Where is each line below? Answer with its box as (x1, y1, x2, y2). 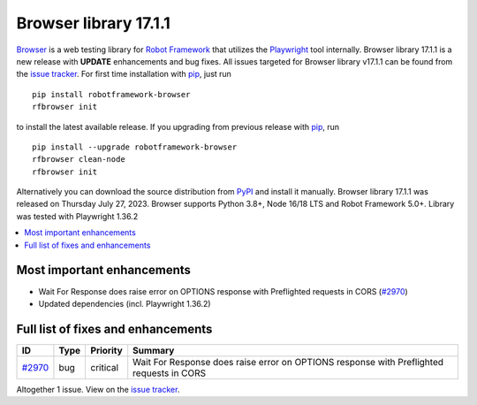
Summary (132, 344, 175, 356)
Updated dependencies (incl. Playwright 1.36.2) (38, 298, 211, 309)
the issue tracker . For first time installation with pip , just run (16, 69, 231, 80)
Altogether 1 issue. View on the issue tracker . (16, 384, 180, 394)
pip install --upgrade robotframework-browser (32, 141, 238, 152)
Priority (90, 344, 123, 356)
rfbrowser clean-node (32, 155, 125, 164)
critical (90, 361, 119, 373)
